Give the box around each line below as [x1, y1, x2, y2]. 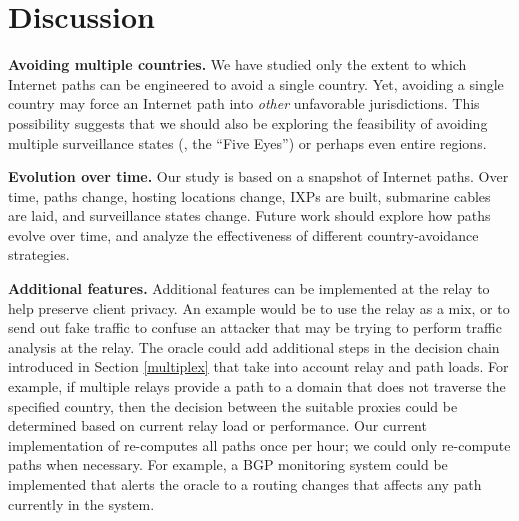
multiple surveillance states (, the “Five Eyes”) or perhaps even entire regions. [8, 132, 487, 153]
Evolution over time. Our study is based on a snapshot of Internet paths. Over [8, 166, 509, 187]
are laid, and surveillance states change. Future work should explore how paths [8, 205, 491, 226]
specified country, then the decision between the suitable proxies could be [8, 395, 458, 416]
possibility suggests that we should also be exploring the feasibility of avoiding [8, 112, 488, 133]
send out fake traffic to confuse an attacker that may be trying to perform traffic [8, 317, 502, 338]
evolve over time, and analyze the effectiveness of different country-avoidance [8, 224, 479, 245]
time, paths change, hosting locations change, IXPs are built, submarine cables [8, 185, 491, 206]
